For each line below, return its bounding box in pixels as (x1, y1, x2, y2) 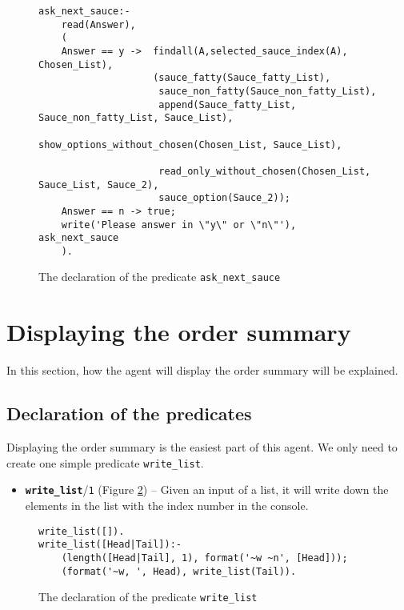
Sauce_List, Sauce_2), (38, 179, 159, 191)
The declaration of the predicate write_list (38, 588, 258, 605)
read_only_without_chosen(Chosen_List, (158, 165, 371, 177)
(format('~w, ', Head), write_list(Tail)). (61, 565, 297, 577)
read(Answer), (61, 18, 136, 30)
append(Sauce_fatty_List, (158, 98, 297, 110)
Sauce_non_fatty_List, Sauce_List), (38, 112, 234, 124)
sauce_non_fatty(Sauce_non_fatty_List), (158, 85, 377, 97)
